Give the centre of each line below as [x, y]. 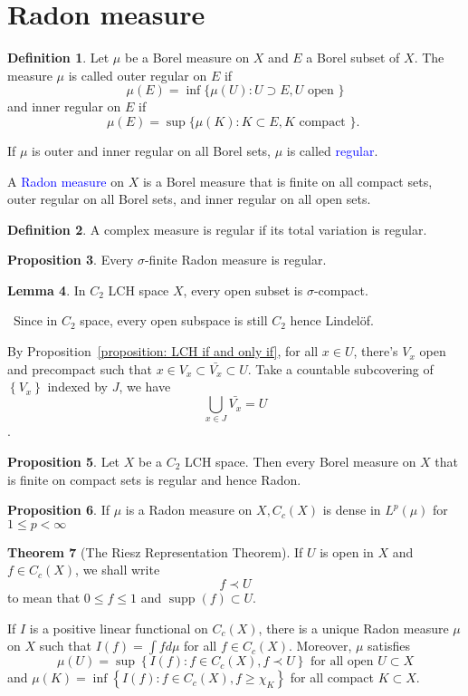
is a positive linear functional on [119, 628]
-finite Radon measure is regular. [235, 260]
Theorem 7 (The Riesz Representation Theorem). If [155, 551]
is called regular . [332, 150]
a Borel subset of [353, 58]
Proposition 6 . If [58, 510]
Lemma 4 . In [47, 290]
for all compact [332, 677]
